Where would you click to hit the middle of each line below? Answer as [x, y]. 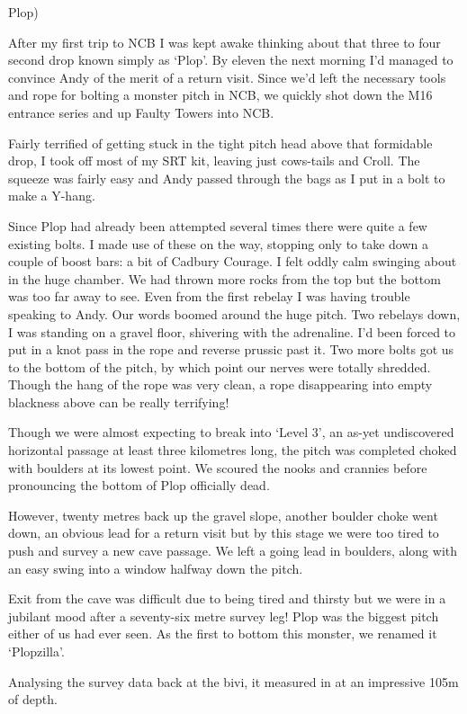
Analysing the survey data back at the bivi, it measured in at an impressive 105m [233, 681]
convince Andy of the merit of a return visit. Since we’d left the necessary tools [227, 77]
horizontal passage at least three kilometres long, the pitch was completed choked [233, 450]
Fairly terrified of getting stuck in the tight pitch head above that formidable [220, 143]
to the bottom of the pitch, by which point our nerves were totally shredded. [220, 366]
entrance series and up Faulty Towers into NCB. [141, 112]
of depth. [33, 699]
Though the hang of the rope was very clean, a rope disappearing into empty [220, 384]
